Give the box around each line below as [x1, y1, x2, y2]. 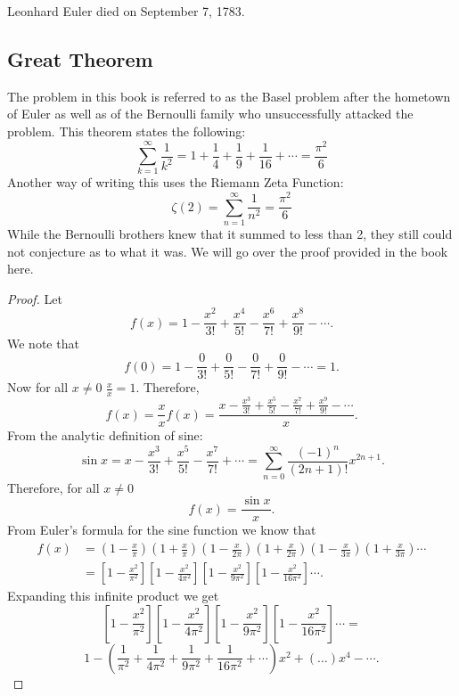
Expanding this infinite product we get [7, 586, 219, 605]
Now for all [7, 378, 69, 397]
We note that [7, 334, 79, 353]
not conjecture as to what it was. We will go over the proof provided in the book [7, 242, 448, 260]
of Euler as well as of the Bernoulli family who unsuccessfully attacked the [7, 104, 414, 123]
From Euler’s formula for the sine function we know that [7, 520, 316, 539]
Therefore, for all [7, 478, 100, 496]
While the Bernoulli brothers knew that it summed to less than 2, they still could [7, 224, 453, 242]
